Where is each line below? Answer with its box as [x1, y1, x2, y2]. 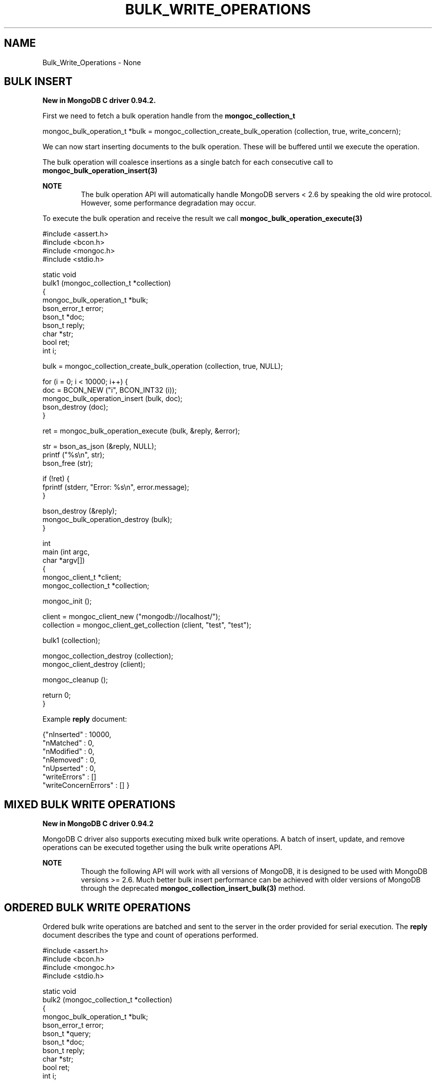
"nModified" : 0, [42, 747, 95, 756]
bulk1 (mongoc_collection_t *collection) [42, 279, 171, 288]
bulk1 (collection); [42, 636, 101, 645]
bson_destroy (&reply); [42, 507, 117, 516]
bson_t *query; [42, 1029, 91, 1038]
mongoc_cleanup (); [42, 675, 108, 684]
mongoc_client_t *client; [42, 573, 121, 582]
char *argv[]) [42, 556, 85, 565]
